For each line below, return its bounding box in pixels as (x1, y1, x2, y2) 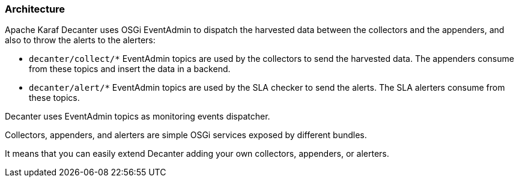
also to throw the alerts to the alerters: (5, 35, 156, 46)
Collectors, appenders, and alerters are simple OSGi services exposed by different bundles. (5, 130, 367, 141)
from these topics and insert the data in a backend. (29, 64, 231, 74)
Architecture (5, 3, 65, 15)
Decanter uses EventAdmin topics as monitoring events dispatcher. (5, 111, 270, 122)
